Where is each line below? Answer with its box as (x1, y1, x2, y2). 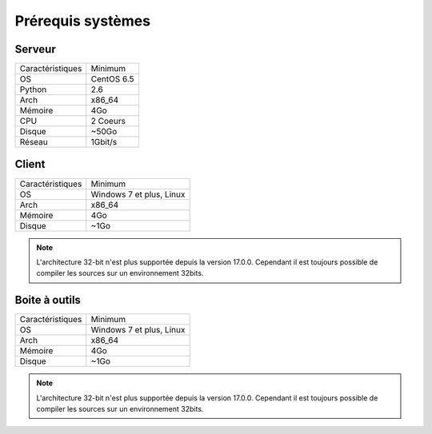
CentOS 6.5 (90, 74, 135, 85)
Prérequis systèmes (14, 12, 151, 30)
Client (14, 157, 46, 171)
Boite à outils (14, 293, 82, 307)
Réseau (19, 137, 48, 148)
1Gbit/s (90, 137, 118, 148)
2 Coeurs (90, 116, 126, 127)
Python (19, 84, 47, 95)
